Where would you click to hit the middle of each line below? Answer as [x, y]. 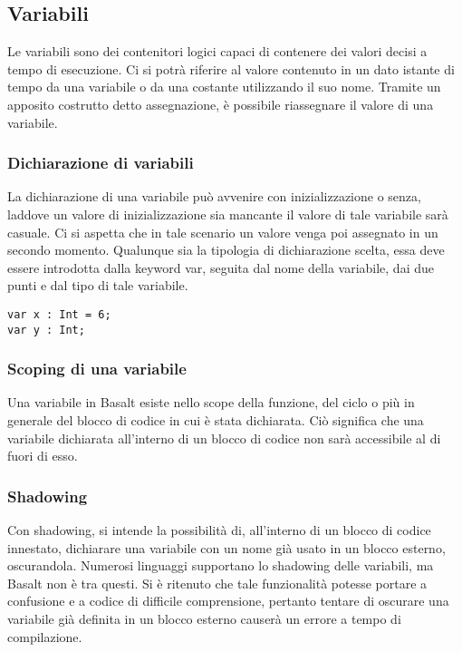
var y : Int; [46, 330]
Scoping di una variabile [97, 369]
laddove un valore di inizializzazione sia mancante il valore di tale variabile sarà [228, 214]
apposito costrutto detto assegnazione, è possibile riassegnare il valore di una [221, 104]
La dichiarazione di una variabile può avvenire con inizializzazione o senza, [214, 196]
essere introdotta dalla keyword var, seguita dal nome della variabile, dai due [221, 267]
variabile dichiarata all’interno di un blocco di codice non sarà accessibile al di [224, 438]
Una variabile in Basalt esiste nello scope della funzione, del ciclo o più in [211, 402]
